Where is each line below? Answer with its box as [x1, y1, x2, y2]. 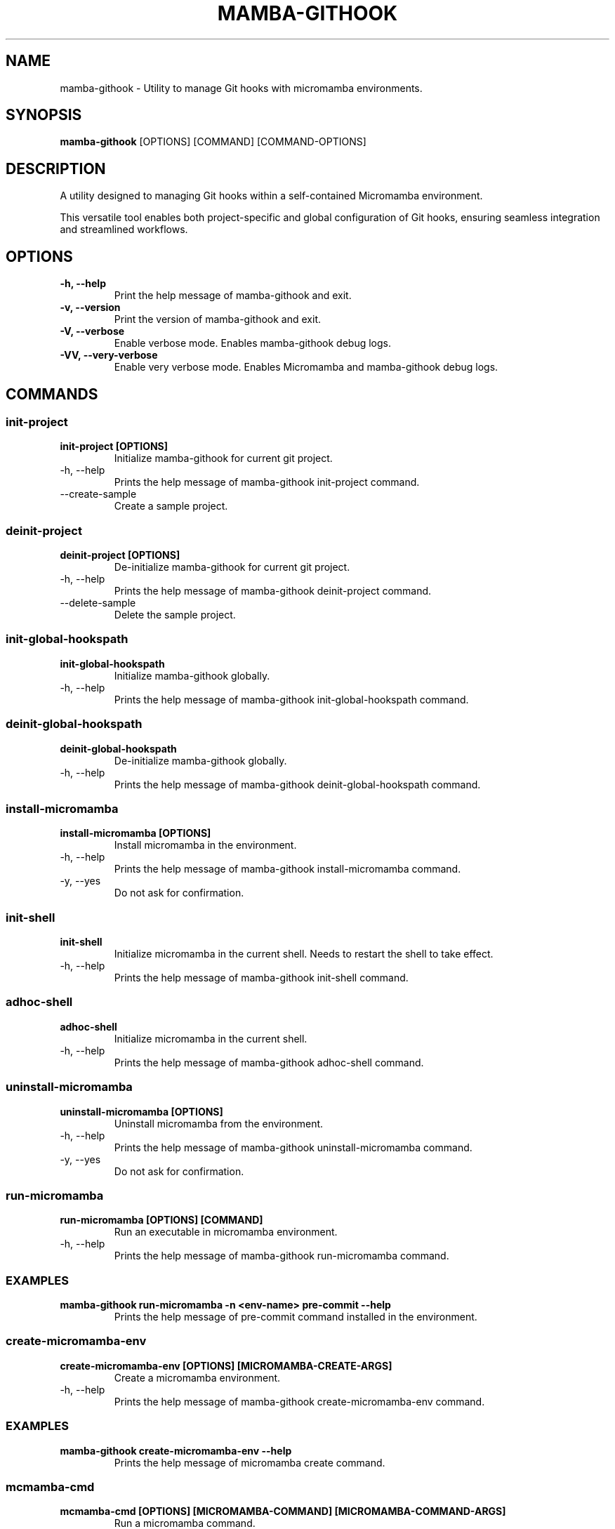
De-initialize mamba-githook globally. [114, 754, 287, 767]
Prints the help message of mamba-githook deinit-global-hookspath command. [114, 778, 481, 790]
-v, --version [60, 301, 121, 314]
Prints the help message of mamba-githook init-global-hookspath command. [114, 693, 469, 706]
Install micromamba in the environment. [114, 839, 297, 852]
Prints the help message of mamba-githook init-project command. [114, 476, 420, 489]
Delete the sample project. [114, 609, 236, 621]
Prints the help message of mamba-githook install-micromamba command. [114, 863, 461, 875]
